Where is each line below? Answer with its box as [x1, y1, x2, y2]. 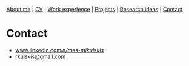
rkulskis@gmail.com [15, 53, 66, 60]
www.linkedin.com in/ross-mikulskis [15, 46, 104, 53]
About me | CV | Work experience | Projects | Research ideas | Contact [6, 6, 183, 13]
